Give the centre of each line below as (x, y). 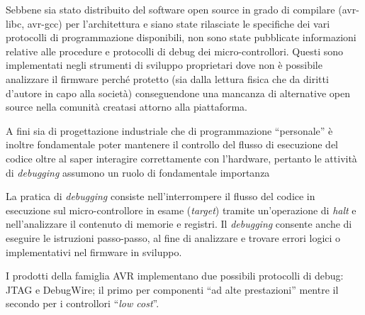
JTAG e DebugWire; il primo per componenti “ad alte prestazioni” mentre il (172, 289)
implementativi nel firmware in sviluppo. (94, 252)
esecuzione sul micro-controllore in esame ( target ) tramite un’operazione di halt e (181, 210)
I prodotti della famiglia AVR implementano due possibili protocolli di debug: (175, 276)
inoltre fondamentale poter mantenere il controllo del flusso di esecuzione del (172, 144)
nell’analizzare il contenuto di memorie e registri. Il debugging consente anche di (179, 224)
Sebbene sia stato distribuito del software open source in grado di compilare (170, 9)
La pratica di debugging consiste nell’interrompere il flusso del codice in (161, 196)
